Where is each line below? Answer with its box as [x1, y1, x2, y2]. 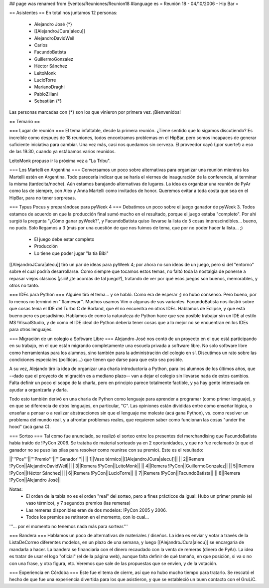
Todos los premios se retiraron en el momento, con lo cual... [26, 514, 149, 520]
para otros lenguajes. [9, 327, 53, 333]
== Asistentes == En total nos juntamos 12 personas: [9, 10, 118, 16]
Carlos [34, 42, 48, 48]
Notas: [9, 486, 23, 492]
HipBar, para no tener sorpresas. [9, 195, 76, 200]
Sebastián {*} [34, 98, 62, 104]
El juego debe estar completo [34, 236, 95, 242]
